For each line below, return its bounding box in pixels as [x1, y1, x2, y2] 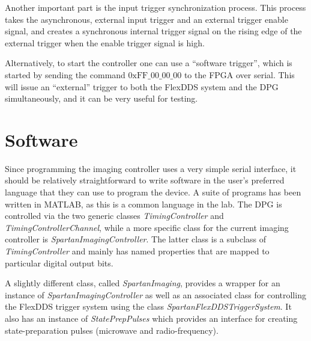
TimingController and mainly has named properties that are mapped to [5, 245, 270, 257]
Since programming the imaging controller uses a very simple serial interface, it [5, 162, 297, 174]
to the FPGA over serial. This [184, 68, 295, 81]
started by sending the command [5, 68, 125, 81]
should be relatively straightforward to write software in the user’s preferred [5, 174, 285, 186]
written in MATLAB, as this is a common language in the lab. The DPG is [5, 197, 282, 210]
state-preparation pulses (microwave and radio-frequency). [5, 324, 219, 336]
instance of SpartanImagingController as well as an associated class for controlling [5, 288, 306, 301]
